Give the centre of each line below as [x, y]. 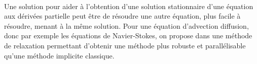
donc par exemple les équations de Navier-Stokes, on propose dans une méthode [128, 36]
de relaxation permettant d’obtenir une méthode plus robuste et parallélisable [125, 45]
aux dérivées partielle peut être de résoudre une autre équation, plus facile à [122, 16]
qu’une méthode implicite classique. [59, 55]
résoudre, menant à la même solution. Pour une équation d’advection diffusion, [126, 25]
